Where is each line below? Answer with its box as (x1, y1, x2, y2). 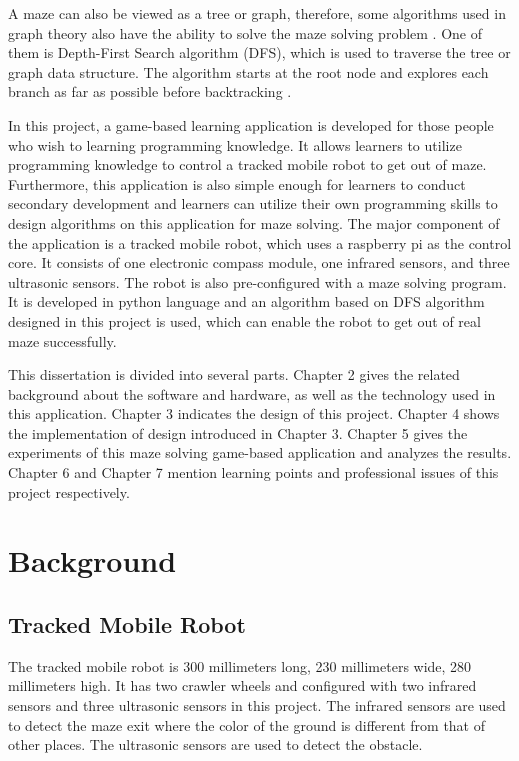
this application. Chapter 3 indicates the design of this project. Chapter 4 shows (8, 403, 500, 424)
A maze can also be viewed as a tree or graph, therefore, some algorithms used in (8, 3, 506, 23)
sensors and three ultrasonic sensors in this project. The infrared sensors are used (8, 695, 506, 716)
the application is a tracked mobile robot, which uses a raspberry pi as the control (8, 232, 512, 253)
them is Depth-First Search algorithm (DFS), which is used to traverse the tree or (8, 42, 511, 63)
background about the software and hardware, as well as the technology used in (8, 383, 496, 404)
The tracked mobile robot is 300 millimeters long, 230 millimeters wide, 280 (8, 655, 472, 676)
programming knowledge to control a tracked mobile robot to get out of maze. (8, 154, 487, 175)
